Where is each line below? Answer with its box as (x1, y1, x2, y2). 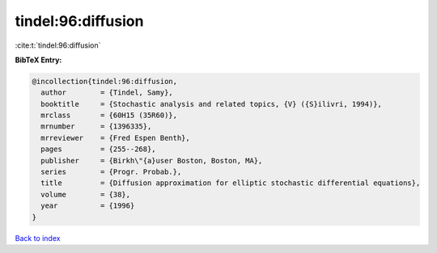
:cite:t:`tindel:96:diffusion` (15, 40, 101, 50)
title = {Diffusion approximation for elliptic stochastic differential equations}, (40, 179, 421, 188)
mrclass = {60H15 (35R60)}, (40, 111, 178, 120)
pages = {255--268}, (40, 145, 157, 154)
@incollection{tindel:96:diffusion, (32, 77, 178, 86)
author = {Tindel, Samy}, (40, 88, 173, 97)
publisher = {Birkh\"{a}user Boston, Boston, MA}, (40, 156, 263, 165)
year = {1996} (40, 201, 135, 210)
